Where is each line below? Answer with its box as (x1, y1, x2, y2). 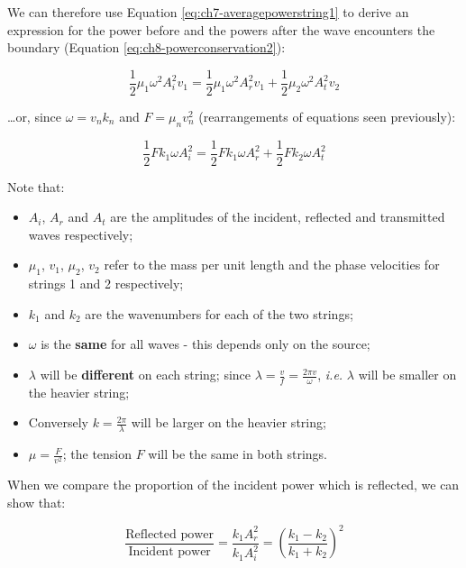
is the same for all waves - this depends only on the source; (41, 334, 370, 353)
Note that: (7, 177, 65, 196)
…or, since (7, 106, 62, 125)
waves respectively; (28, 224, 133, 243)
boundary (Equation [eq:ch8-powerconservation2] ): (7, 38, 286, 57)
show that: (7, 493, 66, 512)
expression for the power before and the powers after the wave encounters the (7, 20, 435, 39)
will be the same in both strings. (148, 444, 327, 463)
